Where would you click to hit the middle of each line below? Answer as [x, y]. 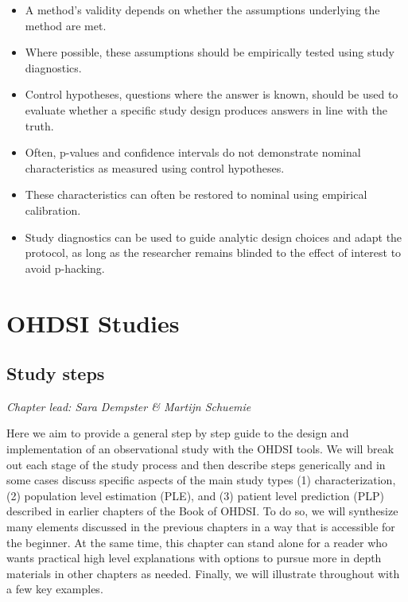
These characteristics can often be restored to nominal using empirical [196, 194]
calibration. [53, 210]
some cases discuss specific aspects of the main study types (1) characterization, [201, 480]
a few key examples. [55, 589]
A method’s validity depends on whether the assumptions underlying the [202, 10]
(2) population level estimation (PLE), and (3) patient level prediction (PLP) [196, 495]
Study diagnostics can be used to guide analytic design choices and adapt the [214, 237]
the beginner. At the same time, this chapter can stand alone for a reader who [197, 542]
